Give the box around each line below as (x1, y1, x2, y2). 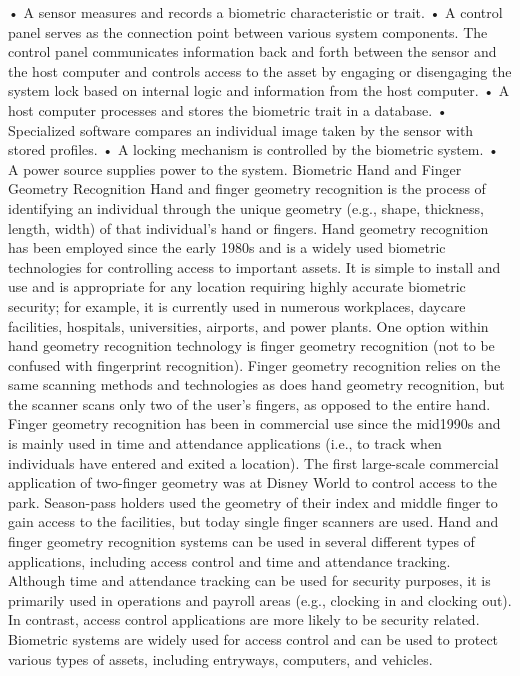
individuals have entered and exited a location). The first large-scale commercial (8, 452, 499, 473)
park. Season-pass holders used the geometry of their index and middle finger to (8, 491, 498, 512)
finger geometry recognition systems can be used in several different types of (8, 531, 475, 552)
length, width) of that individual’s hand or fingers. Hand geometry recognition (8, 217, 489, 238)
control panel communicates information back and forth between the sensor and (8, 41, 497, 62)
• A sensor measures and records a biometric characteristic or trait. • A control (8, 2, 503, 22)
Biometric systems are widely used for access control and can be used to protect (8, 629, 499, 649)
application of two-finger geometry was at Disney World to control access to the (8, 472, 498, 493)
